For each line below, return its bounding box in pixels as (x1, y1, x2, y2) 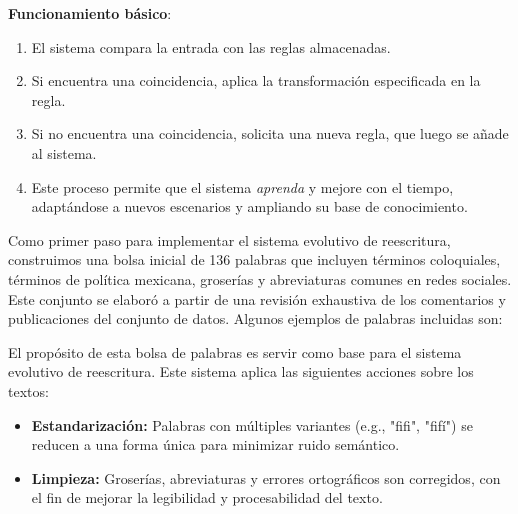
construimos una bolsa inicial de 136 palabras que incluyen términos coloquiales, (8, 249, 501, 270)
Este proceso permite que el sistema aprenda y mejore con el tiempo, (31, 176, 454, 197)
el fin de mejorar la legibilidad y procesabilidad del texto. (31, 487, 383, 508)
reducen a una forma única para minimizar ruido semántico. (31, 434, 400, 455)
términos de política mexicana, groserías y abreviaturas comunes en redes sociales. (8, 268, 512, 289)
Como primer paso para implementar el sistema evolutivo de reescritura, (8, 229, 451, 250)
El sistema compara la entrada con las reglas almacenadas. (31, 36, 391, 57)
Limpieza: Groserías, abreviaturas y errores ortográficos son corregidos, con (31, 467, 501, 488)
